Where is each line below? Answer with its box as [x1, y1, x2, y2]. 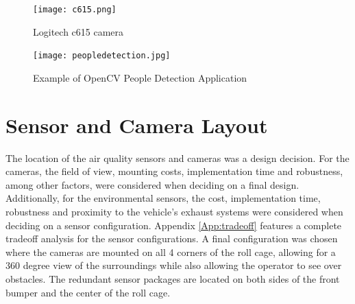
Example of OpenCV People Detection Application [33, 70, 247, 84]
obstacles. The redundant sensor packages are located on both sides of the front [5, 271, 340, 285]
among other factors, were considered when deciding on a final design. [5, 177, 299, 191]
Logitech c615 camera [33, 24, 124, 38]
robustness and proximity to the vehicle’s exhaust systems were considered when [5, 204, 343, 218]
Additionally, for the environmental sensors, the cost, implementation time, [5, 191, 321, 205]
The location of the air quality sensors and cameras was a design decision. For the [5, 150, 350, 165]
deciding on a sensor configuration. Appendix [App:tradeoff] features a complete [5, 218, 342, 232]
